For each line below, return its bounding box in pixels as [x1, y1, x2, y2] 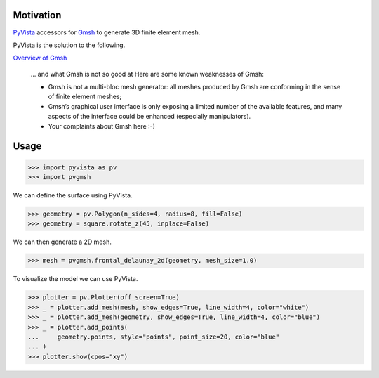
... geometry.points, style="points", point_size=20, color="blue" [27, 332, 280, 341]
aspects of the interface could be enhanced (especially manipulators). [48, 112, 251, 121]
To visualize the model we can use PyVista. [13, 275, 138, 283]
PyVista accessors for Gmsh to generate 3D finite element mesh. [13, 28, 201, 37]
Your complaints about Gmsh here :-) [48, 122, 156, 130]
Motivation [13, 9, 62, 21]
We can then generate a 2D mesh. [13, 237, 112, 246]
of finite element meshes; [48, 92, 122, 101]
